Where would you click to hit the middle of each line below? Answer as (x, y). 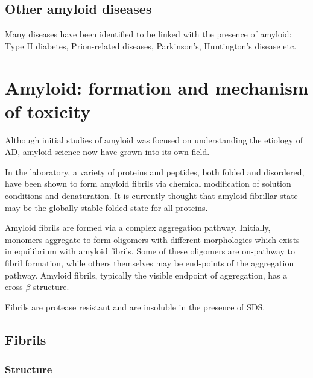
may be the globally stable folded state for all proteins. (106, 207)
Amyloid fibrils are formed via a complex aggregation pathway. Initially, (138, 228)
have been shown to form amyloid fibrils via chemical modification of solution (148, 184)
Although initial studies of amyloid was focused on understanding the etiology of (154, 140)
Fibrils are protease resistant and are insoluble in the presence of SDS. (135, 307)
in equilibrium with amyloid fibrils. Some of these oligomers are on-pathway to (150, 251)
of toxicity (48, 111)
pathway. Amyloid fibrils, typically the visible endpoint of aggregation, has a (146, 275)
